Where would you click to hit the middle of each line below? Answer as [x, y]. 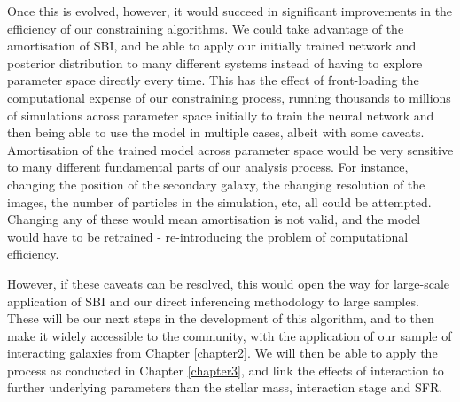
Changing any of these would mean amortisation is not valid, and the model [214, 219]
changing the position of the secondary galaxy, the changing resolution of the [216, 184]
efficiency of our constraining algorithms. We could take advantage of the [206, 28]
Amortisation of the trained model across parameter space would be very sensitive [230, 149]
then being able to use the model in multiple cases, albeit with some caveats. [216, 132]
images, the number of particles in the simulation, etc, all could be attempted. [219, 201]
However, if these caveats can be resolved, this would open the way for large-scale [229, 283]
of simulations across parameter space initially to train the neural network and [221, 115]
